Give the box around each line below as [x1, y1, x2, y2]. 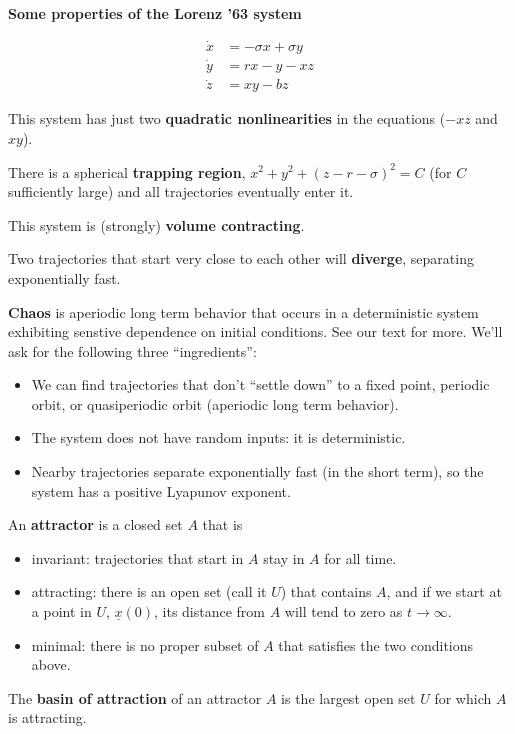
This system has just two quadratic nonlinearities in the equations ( [8, 108, 446, 129]
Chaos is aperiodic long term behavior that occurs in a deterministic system [8, 301, 479, 322]
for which [434, 687, 492, 708]
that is [202, 514, 243, 535]
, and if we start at [386, 581, 502, 602]
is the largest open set [281, 687, 416, 708]
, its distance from [153, 601, 266, 622]
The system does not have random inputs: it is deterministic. [31, 427, 406, 448]
